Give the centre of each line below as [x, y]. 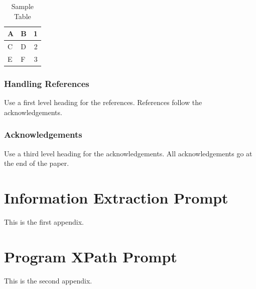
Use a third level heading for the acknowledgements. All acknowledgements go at [128, 153]
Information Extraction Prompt [116, 197]
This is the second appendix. [48, 280]
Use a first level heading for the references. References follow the [103, 102]
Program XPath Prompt [91, 256]
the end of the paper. [37, 163]
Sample [23, 6]
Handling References [47, 83]
